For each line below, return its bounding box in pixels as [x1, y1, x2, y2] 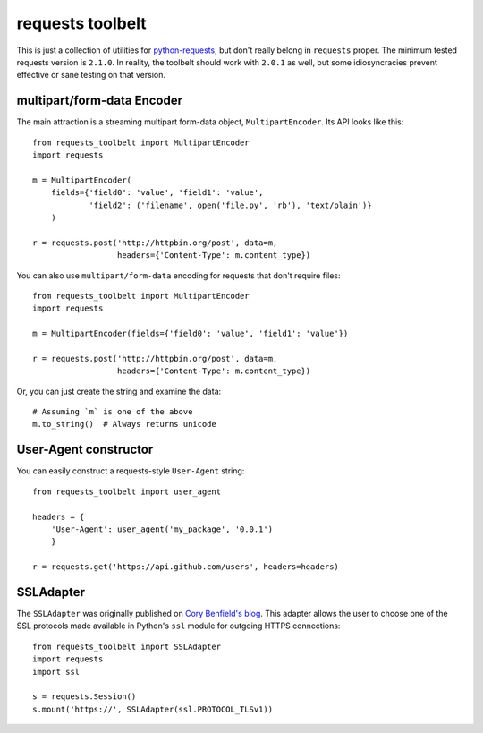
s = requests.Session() [32, 692, 137, 702]
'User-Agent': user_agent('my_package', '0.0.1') [50, 524, 273, 534]
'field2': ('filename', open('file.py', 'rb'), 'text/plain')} [89, 200, 372, 210]
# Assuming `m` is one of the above [32, 407, 193, 417]
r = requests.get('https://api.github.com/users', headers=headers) [32, 562, 339, 572]
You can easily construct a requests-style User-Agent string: [16, 465, 245, 476]
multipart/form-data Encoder [16, 93, 183, 108]
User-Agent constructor [16, 442, 154, 457]
